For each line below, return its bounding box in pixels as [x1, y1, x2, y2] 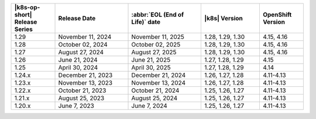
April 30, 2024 [58, 64, 98, 71]
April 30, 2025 [131, 64, 171, 71]
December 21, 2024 [131, 71, 186, 79]
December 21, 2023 [58, 71, 113, 79]
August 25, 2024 [131, 94, 178, 102]
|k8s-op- [14, 3, 40, 11]
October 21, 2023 [58, 86, 107, 94]
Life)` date [131, 18, 161, 26]
